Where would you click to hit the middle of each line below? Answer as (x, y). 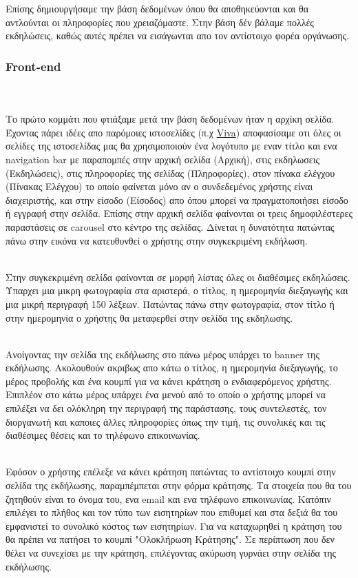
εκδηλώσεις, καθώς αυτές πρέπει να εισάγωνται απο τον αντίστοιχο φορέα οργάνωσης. (178, 35)
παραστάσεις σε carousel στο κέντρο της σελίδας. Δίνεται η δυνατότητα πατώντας (170, 226)
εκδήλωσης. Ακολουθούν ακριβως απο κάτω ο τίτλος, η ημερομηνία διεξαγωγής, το (172, 368)
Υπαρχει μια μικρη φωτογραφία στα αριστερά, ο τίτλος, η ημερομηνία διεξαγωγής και (177, 290)
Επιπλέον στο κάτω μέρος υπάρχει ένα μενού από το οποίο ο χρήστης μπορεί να (166, 394)
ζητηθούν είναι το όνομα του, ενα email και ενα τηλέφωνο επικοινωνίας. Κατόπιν (168, 498)
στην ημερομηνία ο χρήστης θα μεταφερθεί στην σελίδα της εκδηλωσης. (149, 317)
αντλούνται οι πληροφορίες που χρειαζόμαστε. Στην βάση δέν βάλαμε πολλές (160, 22)
